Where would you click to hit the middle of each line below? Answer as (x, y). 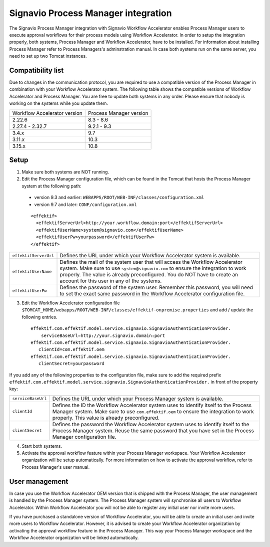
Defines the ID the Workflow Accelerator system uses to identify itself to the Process (152, 405)
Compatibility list (36, 70)
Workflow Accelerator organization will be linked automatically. (74, 538)
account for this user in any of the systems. (111, 281)
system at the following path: (51, 186)
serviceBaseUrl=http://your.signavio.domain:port (103, 335)
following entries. (39, 317)
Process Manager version (118, 113)
